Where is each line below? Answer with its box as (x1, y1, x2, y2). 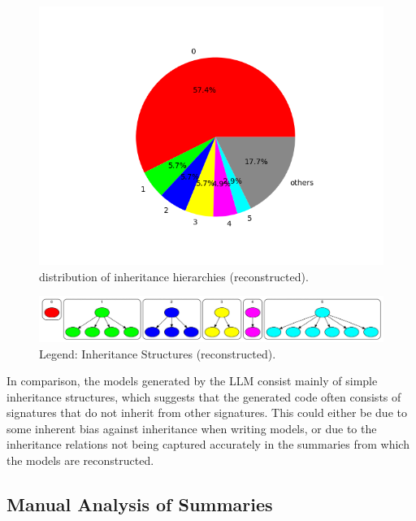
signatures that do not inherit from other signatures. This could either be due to (6, 404, 407, 421)
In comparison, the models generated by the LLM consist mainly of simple (6, 372, 378, 389)
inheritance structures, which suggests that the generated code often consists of (6, 388, 401, 405)
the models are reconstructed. (6, 452, 154, 469)
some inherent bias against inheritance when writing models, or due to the (6, 419, 377, 436)
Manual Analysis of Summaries (6, 492, 273, 517)
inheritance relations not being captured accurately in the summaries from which (6, 436, 409, 453)
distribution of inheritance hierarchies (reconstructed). (39, 267, 309, 284)
